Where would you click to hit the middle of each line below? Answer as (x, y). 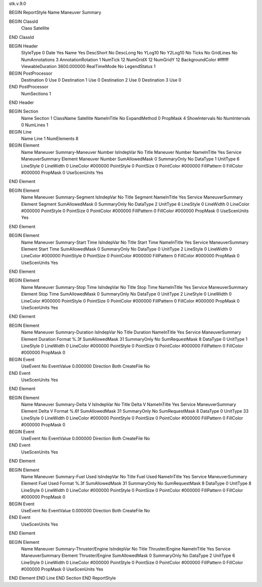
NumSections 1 (36, 93)
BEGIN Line (20, 132)
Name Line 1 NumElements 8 (50, 139)
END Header (21, 102)
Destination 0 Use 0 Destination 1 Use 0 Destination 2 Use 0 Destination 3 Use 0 (101, 80)
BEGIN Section (24, 111)
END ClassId (21, 37)
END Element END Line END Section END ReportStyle (62, 578)
